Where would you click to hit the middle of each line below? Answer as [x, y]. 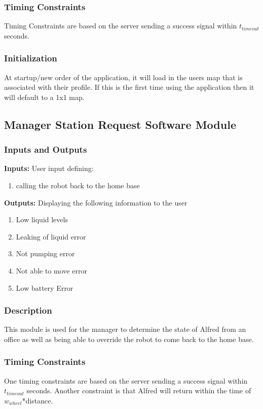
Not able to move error [51, 270]
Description [28, 310]
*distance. [37, 400]
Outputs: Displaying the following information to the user [96, 202]
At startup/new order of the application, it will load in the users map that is [123, 77]
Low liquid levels [42, 219]
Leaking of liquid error [51, 236]
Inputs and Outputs [46, 149]
